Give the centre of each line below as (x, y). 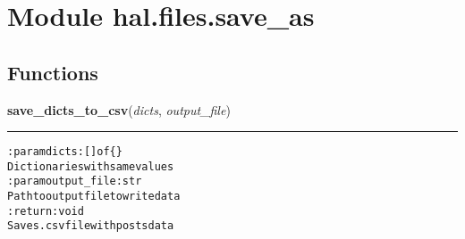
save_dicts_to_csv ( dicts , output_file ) (119, 109)
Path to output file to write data (94, 197)
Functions (53, 72)
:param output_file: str (75, 181)
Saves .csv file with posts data (91, 226)
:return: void (46, 211)
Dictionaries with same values (91, 166)
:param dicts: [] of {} (65, 152)
